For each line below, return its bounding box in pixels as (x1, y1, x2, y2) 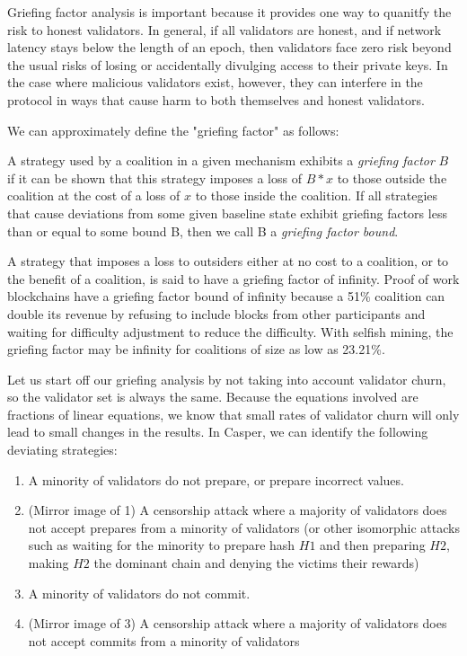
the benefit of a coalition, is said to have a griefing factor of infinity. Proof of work (7, 269, 460, 288)
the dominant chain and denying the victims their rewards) (93, 554, 419, 572)
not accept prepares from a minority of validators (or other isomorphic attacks (28, 518, 460, 536)
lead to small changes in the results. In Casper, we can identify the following (7, 422, 428, 441)
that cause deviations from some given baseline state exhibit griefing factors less (7, 203, 447, 222)
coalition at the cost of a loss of (7, 186, 181, 205)
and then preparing (320, 536, 426, 554)
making (28, 554, 69, 572)
